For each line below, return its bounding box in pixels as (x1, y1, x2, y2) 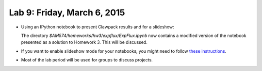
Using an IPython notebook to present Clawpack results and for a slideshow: (21, 24, 174, 30)
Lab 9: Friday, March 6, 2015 (9, 7, 125, 18)
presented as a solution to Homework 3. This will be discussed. (21, 39, 147, 45)
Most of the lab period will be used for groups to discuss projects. (21, 57, 153, 63)
